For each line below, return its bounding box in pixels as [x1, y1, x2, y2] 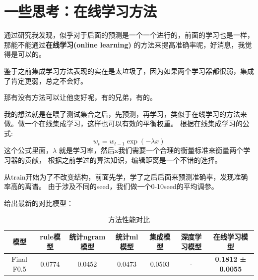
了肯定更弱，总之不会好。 [4, 75, 87, 86]
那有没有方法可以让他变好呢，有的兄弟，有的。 [4, 92, 157, 102]
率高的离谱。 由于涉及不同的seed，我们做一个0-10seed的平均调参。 [4, 181, 218, 191]
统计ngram [69, 232, 106, 242]
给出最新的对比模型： [4, 197, 73, 208]
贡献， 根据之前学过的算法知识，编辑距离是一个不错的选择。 [24, 155, 222, 165]
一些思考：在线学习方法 [4, 1, 157, 21]
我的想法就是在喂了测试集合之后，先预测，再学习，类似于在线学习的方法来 [4, 108, 247, 119]
